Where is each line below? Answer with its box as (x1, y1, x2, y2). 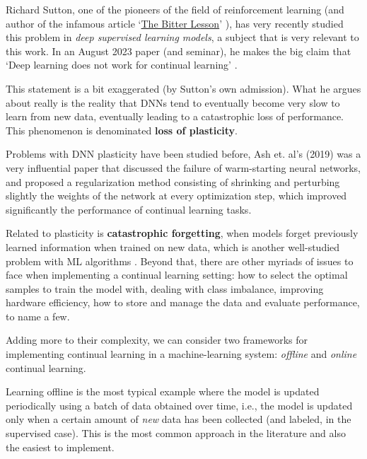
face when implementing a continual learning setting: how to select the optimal (6, 267, 348, 282)
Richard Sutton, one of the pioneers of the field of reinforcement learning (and (6, 2, 344, 16)
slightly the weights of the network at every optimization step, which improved (6, 188, 347, 203)
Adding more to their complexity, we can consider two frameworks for (6, 332, 308, 347)
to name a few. (6, 308, 70, 323)
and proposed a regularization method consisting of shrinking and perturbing (6, 174, 340, 189)
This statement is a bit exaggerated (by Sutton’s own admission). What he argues (6, 81, 361, 95)
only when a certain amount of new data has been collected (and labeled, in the (6, 412, 351, 426)
